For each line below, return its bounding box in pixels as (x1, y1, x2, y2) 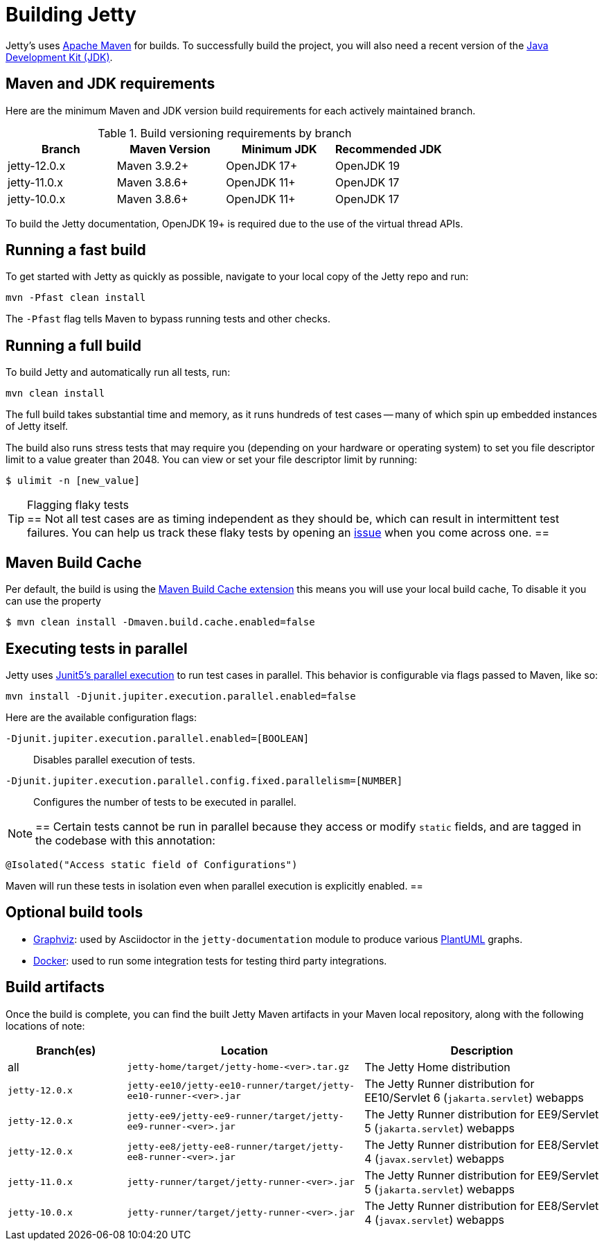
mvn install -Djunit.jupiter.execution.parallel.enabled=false (6, 690, 356, 702)
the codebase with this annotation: (35, 833, 215, 847)
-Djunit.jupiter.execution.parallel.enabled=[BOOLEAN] (6, 732, 310, 744)
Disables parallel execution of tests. (33, 753, 195, 765)
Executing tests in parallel (6, 639, 188, 657)
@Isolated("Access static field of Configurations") (6, 858, 298, 870)
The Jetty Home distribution (364, 1059, 510, 1074)
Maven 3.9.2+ (116, 158, 189, 173)
